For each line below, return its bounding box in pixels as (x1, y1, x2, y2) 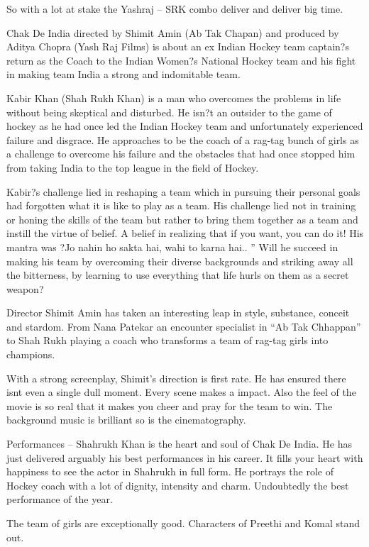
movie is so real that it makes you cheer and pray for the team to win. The (6, 398, 333, 413)
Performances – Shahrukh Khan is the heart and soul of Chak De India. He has (6, 436, 352, 451)
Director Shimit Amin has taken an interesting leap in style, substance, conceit (6, 305, 350, 320)
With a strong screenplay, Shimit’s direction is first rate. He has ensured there (6, 370, 346, 385)
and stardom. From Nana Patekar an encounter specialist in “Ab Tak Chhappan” (6, 319, 361, 333)
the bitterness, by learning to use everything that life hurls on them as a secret (6, 267, 349, 282)
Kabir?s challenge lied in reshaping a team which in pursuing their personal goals (6, 184, 360, 199)
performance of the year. (6, 492, 113, 507)
